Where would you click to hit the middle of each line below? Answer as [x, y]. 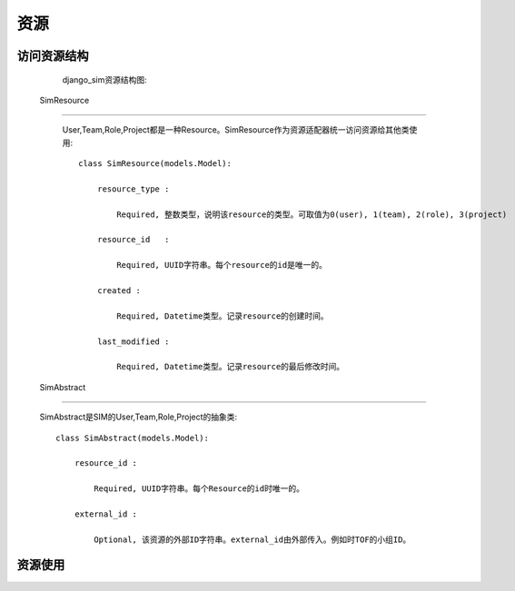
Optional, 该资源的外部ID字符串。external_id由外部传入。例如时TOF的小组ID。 [253, 539]
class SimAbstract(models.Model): [132, 438]
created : [119, 291]
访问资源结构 [53, 56]
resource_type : [133, 189]
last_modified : [133, 341]
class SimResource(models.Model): [155, 164]
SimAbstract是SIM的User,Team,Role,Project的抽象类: [139, 417]
